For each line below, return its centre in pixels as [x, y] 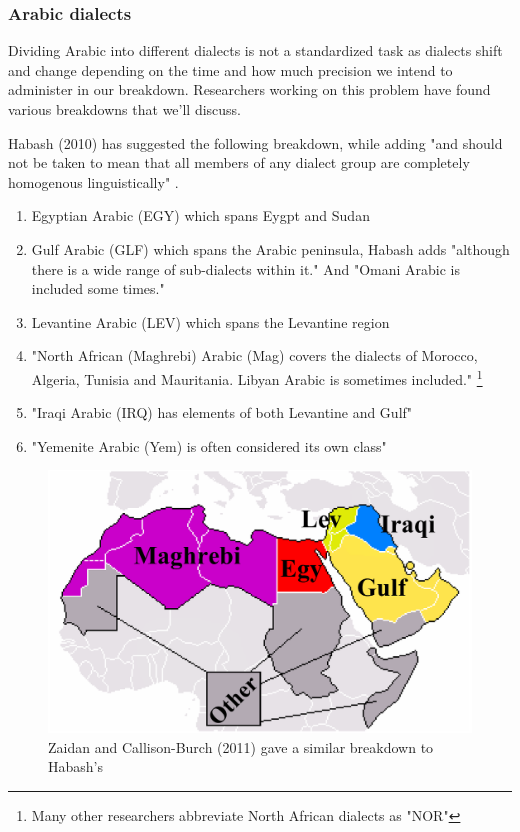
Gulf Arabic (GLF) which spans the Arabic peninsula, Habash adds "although [270, 248]
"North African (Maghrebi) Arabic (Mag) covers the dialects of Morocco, [254, 355]
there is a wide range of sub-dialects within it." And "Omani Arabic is [245, 268]
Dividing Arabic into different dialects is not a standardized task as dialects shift [255, 50]
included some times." [98, 288]
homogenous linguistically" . [93, 181]
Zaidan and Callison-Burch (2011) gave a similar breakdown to [241, 746]
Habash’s [75, 766]
